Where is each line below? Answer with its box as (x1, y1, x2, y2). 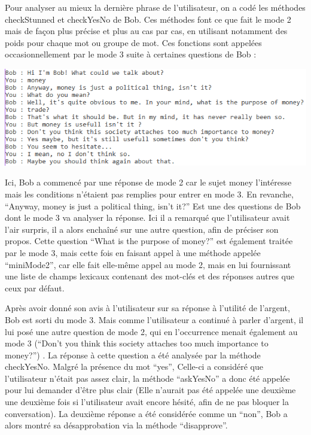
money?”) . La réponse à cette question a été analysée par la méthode (5, 348, 261, 361)
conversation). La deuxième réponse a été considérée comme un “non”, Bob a (5, 407, 288, 419)
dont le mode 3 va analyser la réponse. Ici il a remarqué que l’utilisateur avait (5, 211, 290, 224)
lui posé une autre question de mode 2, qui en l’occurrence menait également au (5, 325, 298, 337)
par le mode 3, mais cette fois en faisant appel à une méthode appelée (5, 246, 261, 258)
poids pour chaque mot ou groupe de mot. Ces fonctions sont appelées (5, 36, 262, 48)
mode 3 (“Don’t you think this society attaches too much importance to (5, 337, 269, 349)
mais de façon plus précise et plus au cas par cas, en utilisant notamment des (5, 25, 288, 37)
